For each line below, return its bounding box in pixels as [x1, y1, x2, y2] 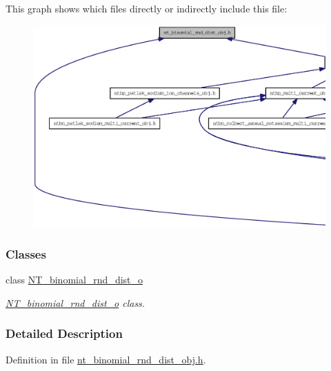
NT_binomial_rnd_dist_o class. [6, 295, 146, 310]
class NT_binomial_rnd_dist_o [6, 272, 143, 287]
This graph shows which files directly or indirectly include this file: [6, 1, 288, 15]
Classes [6, 245, 46, 262]
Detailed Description [6, 325, 123, 342]
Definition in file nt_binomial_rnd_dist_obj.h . [6, 352, 206, 366]
